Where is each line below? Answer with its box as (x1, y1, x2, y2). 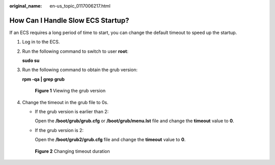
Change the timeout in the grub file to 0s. (22, 99, 109, 105)
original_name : (9, 3, 42, 9)
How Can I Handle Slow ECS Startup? (9, 16, 129, 25)
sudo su (22, 57, 40, 63)
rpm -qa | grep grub (22, 76, 65, 82)
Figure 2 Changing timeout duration (35, 148, 110, 154)
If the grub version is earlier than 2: (35, 109, 109, 115)
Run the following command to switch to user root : (22, 48, 128, 54)
